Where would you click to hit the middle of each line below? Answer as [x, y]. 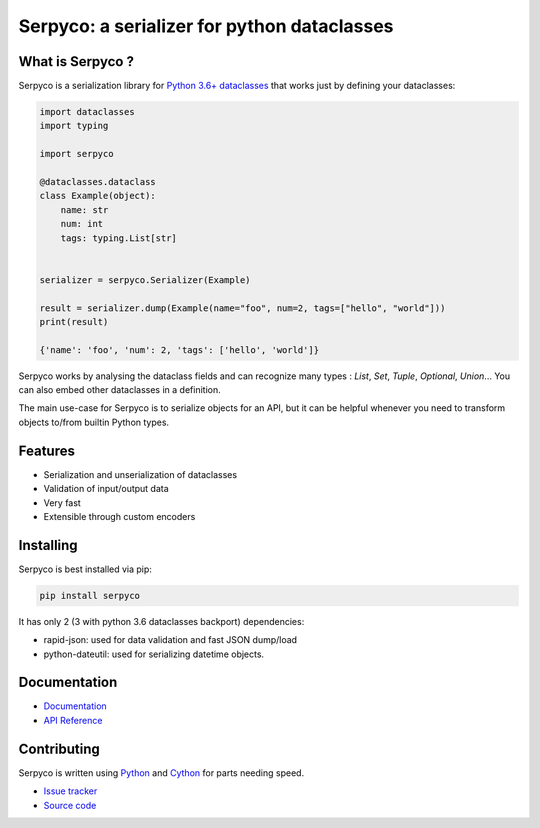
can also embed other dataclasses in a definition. [119, 390]
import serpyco [76, 154]
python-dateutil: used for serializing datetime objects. [154, 654]
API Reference [73, 720]
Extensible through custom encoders [119, 516]
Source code [70, 805]
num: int [82, 224]
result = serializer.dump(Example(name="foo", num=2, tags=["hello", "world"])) [242, 308]
